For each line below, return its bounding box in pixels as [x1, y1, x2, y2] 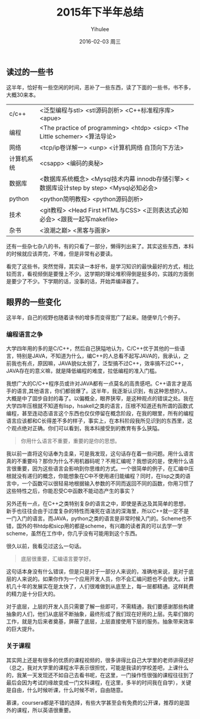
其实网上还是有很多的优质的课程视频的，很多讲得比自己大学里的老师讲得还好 [6, 656, 194, 664]
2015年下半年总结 [56, 5, 144, 19]
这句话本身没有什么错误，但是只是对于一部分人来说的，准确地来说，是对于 [6, 568, 189, 575]
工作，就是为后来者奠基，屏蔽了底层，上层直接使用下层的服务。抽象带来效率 [6, 618, 194, 625]
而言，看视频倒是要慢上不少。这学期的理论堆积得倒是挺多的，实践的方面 [11, 270, 189, 277]
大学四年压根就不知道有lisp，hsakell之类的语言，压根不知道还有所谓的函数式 [6, 402, 193, 409]
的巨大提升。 [6, 625, 37, 632]
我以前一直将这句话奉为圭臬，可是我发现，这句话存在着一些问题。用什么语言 [6, 450, 194, 457]
